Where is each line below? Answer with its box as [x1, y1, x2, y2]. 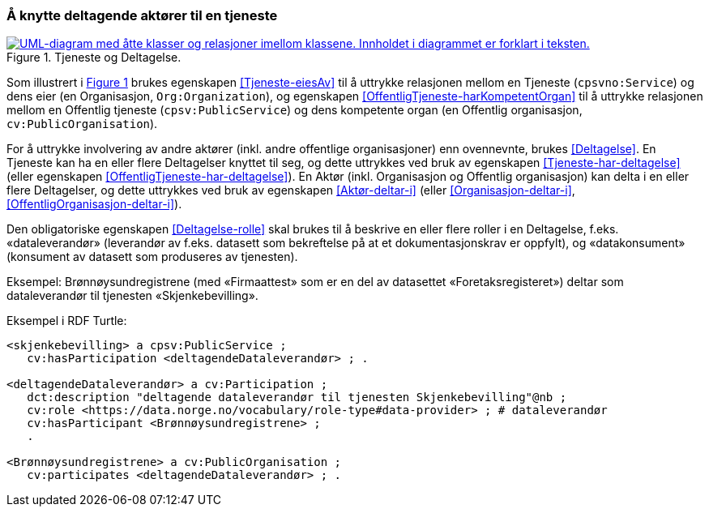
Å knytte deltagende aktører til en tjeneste [6, 7, 278, 24]
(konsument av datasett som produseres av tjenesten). [6, 250, 298, 264]
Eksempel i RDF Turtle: [6, 314, 127, 328]
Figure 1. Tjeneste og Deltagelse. [6, 50, 182, 65]
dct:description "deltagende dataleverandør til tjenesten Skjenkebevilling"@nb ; [27, 391, 567, 404]
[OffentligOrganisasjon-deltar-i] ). [6, 197, 182, 212]
